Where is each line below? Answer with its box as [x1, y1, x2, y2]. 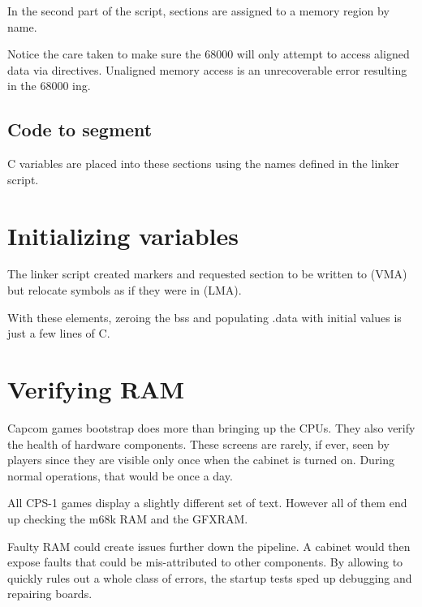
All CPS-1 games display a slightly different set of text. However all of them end [7, 494, 407, 511]
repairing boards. [7, 585, 93, 602]
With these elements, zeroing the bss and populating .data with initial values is [7, 308, 402, 325]
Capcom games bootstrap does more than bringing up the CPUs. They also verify [7, 419, 416, 436]
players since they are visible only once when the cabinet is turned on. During [7, 451, 395, 468]
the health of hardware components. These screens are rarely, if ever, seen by [7, 435, 390, 452]
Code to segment [7, 117, 153, 142]
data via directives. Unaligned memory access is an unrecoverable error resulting [7, 61, 407, 78]
